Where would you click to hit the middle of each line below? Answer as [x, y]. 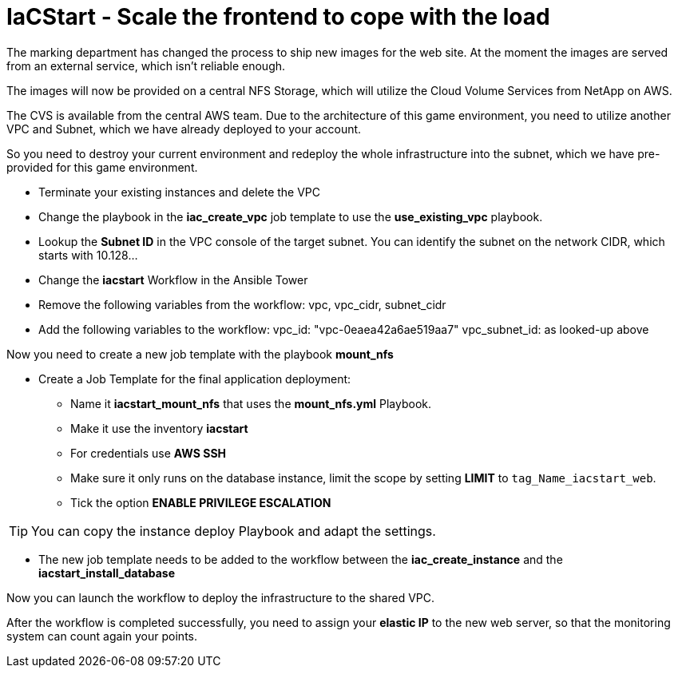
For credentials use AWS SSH [149, 453]
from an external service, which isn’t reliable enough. [146, 65]
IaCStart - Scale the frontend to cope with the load [278, 17]
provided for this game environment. [102, 167]
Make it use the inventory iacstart [159, 428]
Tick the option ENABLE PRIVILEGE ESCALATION [201, 502]
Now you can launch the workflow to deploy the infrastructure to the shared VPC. [221, 597]
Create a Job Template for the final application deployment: [195, 379]
